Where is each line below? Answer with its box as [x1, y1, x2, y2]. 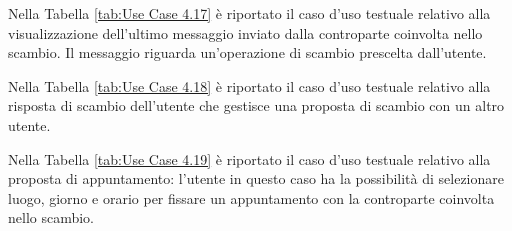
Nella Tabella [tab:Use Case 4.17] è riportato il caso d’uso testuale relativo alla [8, 3, 491, 23]
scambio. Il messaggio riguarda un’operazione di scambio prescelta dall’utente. [8, 42, 487, 63]
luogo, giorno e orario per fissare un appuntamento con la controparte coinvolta [8, 187, 495, 208]
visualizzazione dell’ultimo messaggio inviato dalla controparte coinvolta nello [8, 22, 483, 43]
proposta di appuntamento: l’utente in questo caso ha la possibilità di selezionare [8, 168, 505, 189]
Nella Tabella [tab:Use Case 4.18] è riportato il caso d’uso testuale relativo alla [8, 75, 491, 96]
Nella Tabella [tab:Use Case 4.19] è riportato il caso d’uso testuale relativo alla [8, 148, 491, 169]
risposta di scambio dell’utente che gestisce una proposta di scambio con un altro [8, 95, 505, 116]
